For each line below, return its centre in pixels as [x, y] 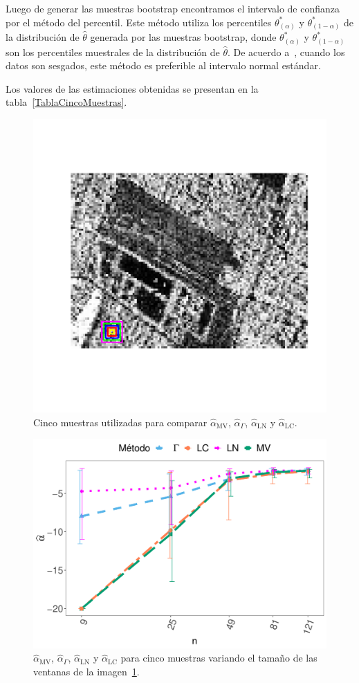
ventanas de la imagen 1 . [86, 672]
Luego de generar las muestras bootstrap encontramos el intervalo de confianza [173, 8]
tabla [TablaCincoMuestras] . [66, 102]
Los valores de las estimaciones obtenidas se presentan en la [132, 88]
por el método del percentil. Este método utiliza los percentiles [139, 22]
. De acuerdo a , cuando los [286, 52]
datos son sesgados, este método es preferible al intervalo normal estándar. [163, 65]
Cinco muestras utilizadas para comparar [120, 422]
